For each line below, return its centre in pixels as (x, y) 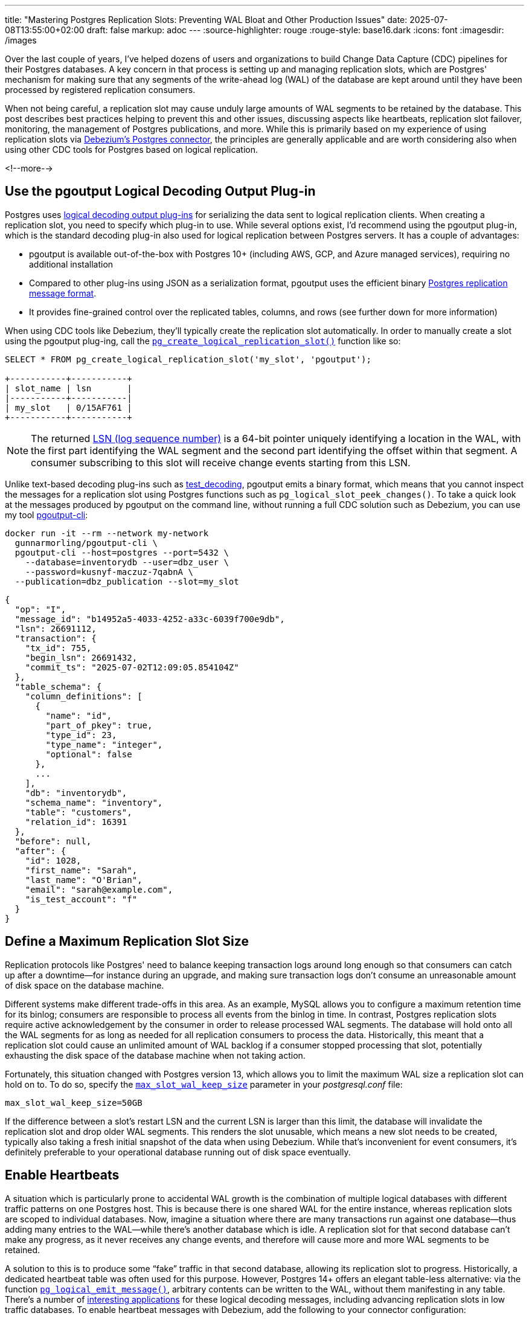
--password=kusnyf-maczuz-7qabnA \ (109, 572)
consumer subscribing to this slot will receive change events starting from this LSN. (221, 462)
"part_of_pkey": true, (99, 725)
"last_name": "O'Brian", (84, 880)
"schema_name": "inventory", (94, 802)
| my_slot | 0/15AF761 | (69, 407)
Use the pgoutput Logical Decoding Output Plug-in (160, 191)
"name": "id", (79, 715)
